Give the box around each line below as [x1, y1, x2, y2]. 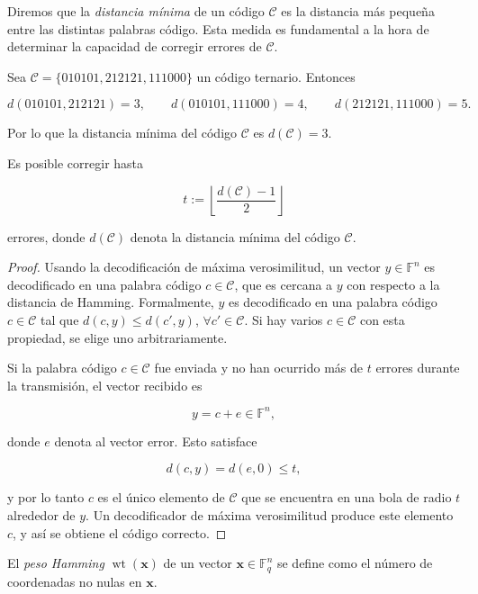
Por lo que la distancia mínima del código [7, 123, 238, 142]
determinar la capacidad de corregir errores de [7, 37, 262, 56]
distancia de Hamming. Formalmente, [7, 292, 214, 311]
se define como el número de [276, 553, 433, 572]
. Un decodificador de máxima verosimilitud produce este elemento [86, 506, 454, 524]
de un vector [163, 553, 232, 572]
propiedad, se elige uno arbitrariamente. [7, 328, 228, 346]
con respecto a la [347, 274, 440, 293]
